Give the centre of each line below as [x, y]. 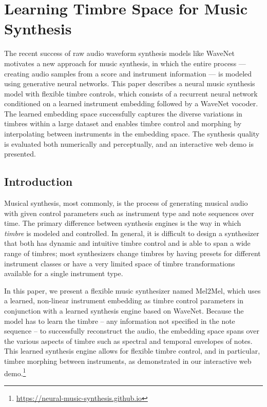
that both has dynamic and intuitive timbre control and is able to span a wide [127, 243]
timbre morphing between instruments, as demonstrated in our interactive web [128, 361]
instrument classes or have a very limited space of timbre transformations [120, 263]
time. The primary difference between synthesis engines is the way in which [123, 223]
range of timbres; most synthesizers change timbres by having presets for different [132, 253]
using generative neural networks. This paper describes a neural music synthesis [130, 83]
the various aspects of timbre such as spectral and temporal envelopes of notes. [128, 341]
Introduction [39, 181]
